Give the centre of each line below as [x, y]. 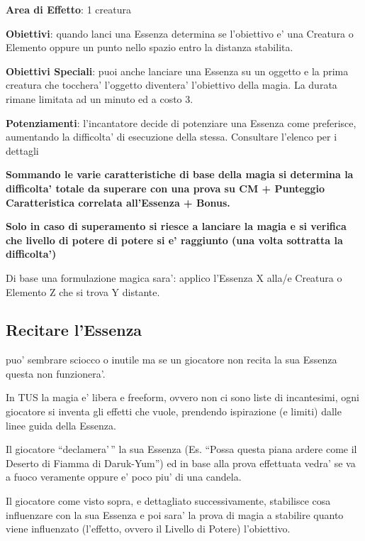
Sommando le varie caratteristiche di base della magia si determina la [180, 174]
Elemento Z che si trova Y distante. [83, 291]
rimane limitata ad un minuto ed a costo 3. [100, 98]
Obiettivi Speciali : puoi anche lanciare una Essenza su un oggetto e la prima [177, 71]
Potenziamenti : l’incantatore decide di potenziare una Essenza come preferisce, [181, 122]
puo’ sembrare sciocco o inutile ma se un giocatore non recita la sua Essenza [172, 360]
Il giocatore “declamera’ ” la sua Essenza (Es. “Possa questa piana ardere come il [181, 449]
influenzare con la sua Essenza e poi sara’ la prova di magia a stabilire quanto [175, 514]
